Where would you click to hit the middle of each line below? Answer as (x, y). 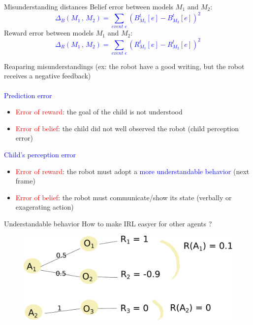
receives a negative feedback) (47, 76)
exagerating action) (45, 207)
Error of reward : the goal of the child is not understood (99, 112)
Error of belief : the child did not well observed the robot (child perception (127, 128)
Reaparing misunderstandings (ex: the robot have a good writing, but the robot (124, 66)
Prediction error (28, 95)
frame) (25, 181)
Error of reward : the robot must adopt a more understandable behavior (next (132, 171)
